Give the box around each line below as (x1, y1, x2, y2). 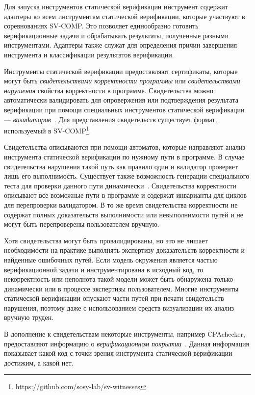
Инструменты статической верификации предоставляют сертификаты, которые (4, 66, 238, 76)
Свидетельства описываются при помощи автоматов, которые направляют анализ (4, 142, 246, 152)
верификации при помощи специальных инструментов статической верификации (4, 104, 245, 114)
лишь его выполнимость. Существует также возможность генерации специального (4, 171, 250, 181)
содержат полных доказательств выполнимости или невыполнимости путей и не (4, 209, 244, 219)
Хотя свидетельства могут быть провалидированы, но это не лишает (4, 235, 208, 245)
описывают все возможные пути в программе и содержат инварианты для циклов (4, 190, 247, 200)
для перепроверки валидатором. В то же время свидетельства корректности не (4, 199, 238, 210)
